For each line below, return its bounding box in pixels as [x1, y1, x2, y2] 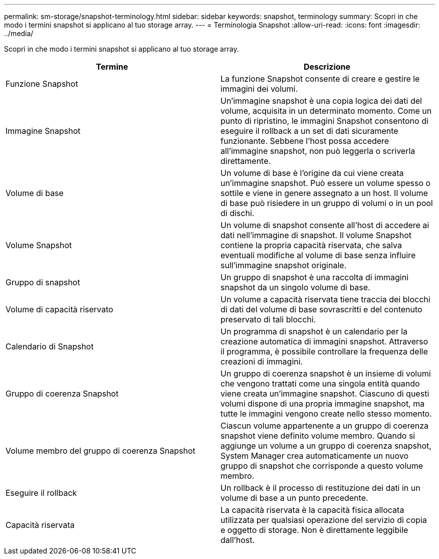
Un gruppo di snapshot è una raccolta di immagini [221, 272, 409, 282]
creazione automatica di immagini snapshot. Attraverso [221, 336, 428, 346]
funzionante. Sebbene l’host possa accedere [221, 136, 389, 146]
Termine [96, 62, 128, 72]
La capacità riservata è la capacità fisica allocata [221, 505, 404, 515]
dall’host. [221, 535, 255, 545]
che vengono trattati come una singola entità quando [221, 379, 420, 389]
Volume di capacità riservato [6, 304, 113, 314]
